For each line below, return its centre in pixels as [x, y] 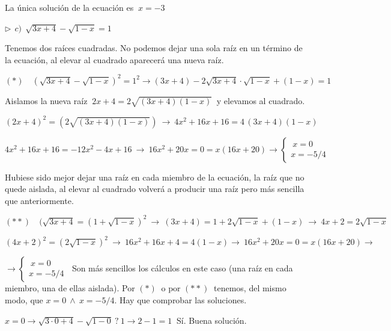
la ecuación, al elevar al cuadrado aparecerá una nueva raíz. [114, 59]
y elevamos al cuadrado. [261, 100]
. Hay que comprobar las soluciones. [180, 300]
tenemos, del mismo [250, 288]
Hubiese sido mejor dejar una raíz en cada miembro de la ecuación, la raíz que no [155, 177]
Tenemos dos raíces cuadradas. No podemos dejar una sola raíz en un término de [154, 48]
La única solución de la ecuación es [69, 7]
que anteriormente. [39, 200]
